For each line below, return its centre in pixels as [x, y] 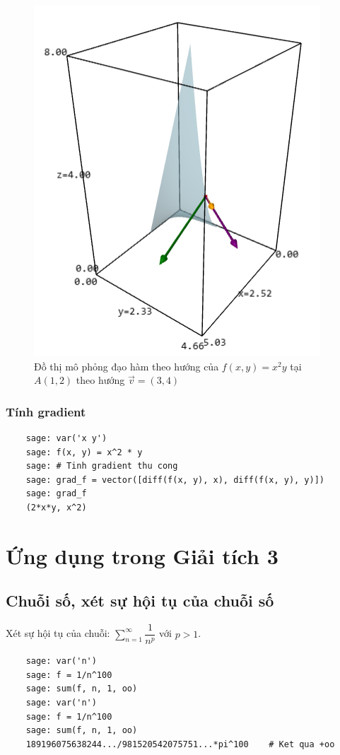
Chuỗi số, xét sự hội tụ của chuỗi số [140, 601]
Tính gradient [46, 411]
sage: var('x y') [66, 438]
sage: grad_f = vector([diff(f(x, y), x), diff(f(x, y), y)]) [175, 480]
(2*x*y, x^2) [56, 507]
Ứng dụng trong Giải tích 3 [142, 555]
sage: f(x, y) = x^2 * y [84, 452]
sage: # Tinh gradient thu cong [102, 466]
